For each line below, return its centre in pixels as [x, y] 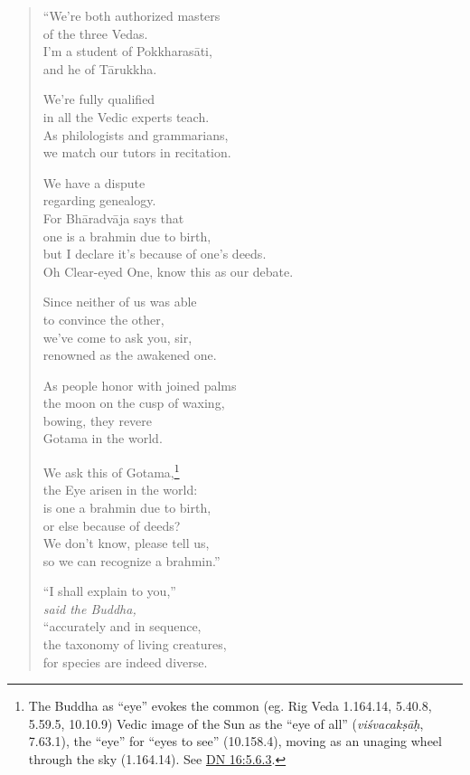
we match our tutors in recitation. [137, 152]
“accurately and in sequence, [122, 626]
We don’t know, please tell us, [126, 543]
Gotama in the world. [103, 438]
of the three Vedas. [95, 33]
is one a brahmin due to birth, [127, 507]
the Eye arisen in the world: [120, 490]
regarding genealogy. [99, 200]
